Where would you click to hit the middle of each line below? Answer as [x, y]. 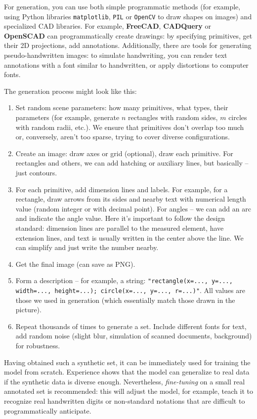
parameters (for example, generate [67, 117]
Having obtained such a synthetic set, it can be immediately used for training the [127, 362]
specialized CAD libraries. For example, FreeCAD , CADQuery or [107, 26]
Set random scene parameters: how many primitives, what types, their [122, 107]
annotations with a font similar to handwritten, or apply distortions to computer [126, 64]
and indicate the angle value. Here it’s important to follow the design [120, 218]
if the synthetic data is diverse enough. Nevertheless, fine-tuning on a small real [125, 381]
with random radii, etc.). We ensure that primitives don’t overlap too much [130, 127]
